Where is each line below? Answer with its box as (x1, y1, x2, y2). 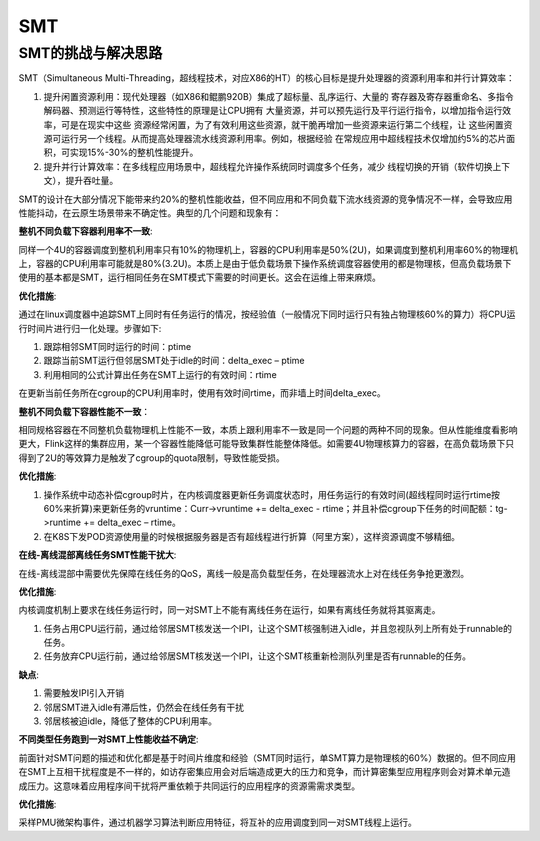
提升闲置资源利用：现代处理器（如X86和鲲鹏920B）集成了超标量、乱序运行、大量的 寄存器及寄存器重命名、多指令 (43, 90, 514, 102)
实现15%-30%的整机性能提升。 (69, 146, 199, 159)
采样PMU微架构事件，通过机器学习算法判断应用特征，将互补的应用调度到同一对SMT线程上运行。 (18, 816, 417, 829)
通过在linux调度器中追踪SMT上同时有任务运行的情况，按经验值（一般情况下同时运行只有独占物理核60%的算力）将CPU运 (18, 308, 516, 320)
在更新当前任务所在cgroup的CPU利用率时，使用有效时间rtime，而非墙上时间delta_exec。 (18, 387, 386, 399)
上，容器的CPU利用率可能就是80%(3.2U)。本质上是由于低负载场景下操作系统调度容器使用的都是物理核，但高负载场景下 (18, 258, 512, 270)
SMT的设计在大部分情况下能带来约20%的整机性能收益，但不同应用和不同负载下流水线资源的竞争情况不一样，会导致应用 (18, 193, 513, 205)
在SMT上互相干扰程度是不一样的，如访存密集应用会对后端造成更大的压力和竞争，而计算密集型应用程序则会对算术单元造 (18, 766, 511, 778)
